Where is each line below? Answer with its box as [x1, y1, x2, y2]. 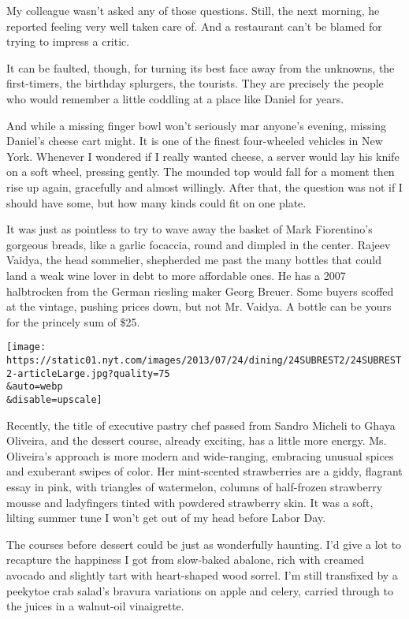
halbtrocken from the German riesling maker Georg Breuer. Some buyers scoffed [6, 282, 394, 299]
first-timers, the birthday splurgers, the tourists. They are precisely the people [6, 75, 384, 91]
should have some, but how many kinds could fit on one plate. [6, 194, 307, 211]
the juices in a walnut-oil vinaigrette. [6, 598, 184, 614]
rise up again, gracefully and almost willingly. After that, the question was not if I [6, 178, 403, 195]
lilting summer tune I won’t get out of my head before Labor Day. [6, 509, 326, 526]
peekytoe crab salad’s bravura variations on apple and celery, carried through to [6, 582, 393, 598]
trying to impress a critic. [6, 33, 130, 50]
